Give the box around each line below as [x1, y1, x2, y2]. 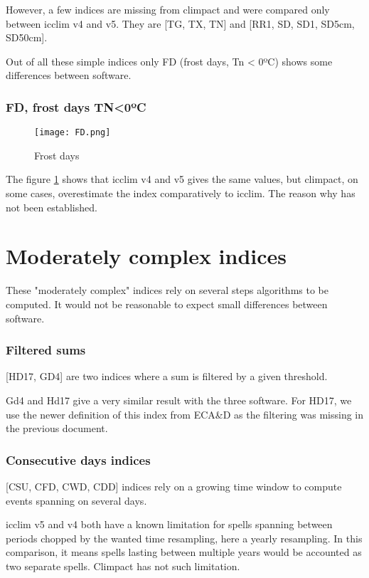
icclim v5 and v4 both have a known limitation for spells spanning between [6, 517, 333, 532]
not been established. [6, 199, 97, 214]
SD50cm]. [6, 30, 48, 45]
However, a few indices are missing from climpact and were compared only [6, 2, 330, 16]
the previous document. [6, 421, 108, 436]
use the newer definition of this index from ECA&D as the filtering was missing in [6, 406, 364, 421]
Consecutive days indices [6, 451, 151, 468]
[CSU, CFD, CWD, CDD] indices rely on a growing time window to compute [6, 478, 342, 493]
